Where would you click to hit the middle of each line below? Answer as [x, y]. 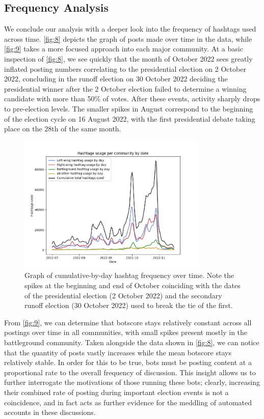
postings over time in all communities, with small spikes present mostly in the [126, 332]
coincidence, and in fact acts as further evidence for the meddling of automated [128, 402]
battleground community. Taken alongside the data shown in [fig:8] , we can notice [132, 342]
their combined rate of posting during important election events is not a [116, 392]
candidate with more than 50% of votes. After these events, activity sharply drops [132, 99]
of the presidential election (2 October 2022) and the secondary [123, 295]
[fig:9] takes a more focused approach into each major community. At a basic [124, 49]
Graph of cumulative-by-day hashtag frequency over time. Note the [129, 275]
